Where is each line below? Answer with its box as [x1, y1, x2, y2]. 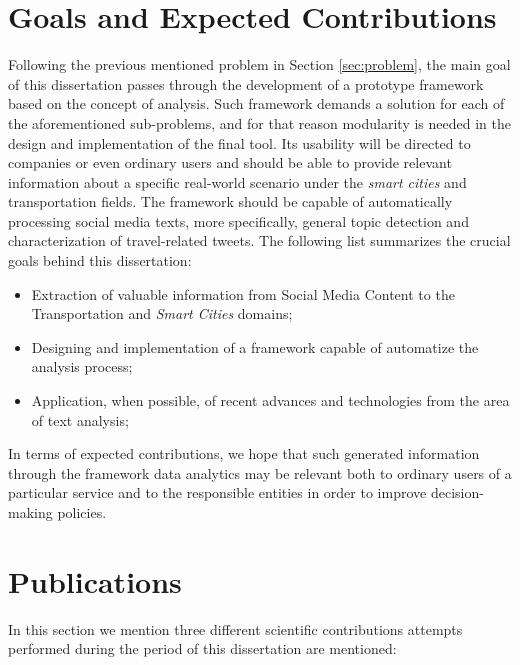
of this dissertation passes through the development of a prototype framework [8, 73, 484, 94]
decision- [430, 482, 484, 503]
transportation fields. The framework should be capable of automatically [8, 191, 453, 212]
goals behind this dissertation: [8, 250, 192, 271]
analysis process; [31, 356, 133, 377]
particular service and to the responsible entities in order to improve [8, 482, 427, 503]
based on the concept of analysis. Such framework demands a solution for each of [8, 93, 505, 114]
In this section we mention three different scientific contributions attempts [8, 618, 463, 639]
